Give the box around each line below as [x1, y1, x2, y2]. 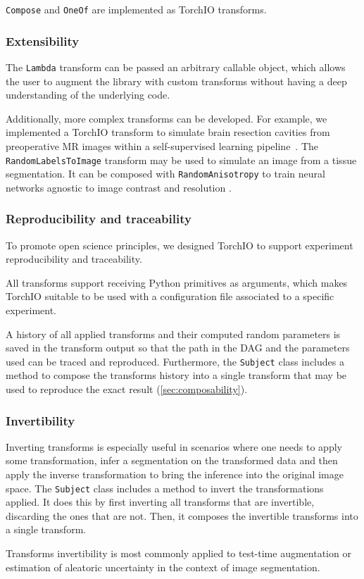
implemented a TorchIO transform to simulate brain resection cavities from [6, 125, 330, 139]
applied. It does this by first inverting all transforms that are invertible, [6, 494, 315, 509]
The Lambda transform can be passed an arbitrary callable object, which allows [6, 59, 346, 74]
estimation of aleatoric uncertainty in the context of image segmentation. [6, 559, 320, 574]
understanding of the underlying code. [6, 87, 170, 102]
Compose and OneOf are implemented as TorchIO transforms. [6, 2, 267, 16]
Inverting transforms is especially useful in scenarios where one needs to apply [6, 439, 342, 454]
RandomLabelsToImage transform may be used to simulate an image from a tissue [6, 152, 357, 167]
